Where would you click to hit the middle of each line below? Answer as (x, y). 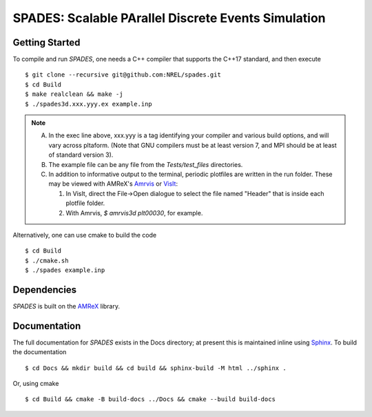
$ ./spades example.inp (65, 270)
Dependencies (45, 290)
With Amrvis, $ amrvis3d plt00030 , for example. (134, 213)
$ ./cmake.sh (47, 260)
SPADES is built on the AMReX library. (66, 306)
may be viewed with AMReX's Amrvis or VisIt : (113, 184)
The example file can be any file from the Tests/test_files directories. (146, 164)
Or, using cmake (36, 384)
